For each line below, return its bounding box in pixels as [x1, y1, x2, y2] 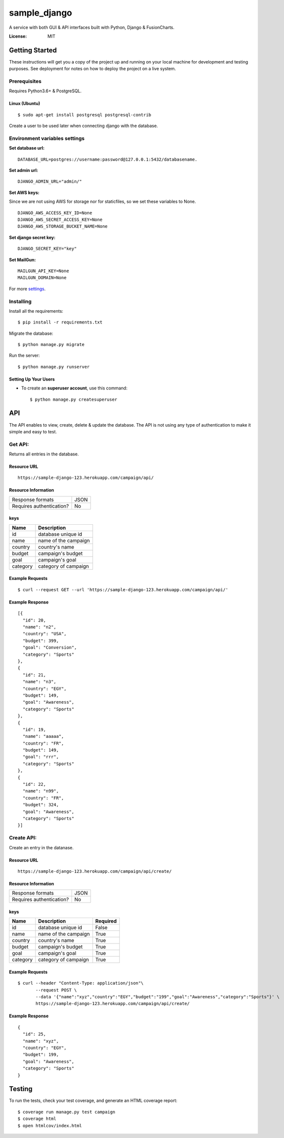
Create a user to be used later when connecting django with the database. [9, 123, 158, 129]
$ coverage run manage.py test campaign [18, 1109, 115, 1115]
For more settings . [9, 286, 46, 292]
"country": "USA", [22, 631, 67, 637]
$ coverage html [18, 1116, 57, 1121]
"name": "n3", [22, 679, 57, 685]
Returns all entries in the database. [9, 451, 79, 457]
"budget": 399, [22, 638, 59, 644]
